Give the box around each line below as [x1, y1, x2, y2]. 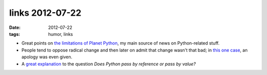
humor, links [48, 31, 73, 37]
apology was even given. [21, 54, 73, 60]
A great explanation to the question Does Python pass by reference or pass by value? [21, 61, 196, 67]
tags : [9, 31, 20, 37]
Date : [9, 25, 21, 30]
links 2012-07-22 [9, 7, 82, 18]
